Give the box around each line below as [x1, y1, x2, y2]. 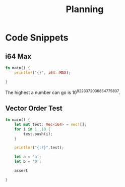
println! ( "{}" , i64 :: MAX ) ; [14, 70, 71, 75]
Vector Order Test [5, 104, 62, 112]
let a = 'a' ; [14, 154, 42, 160]
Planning [66, 4, 104, 15]
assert [14, 168, 28, 173]
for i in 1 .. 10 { [14, 126, 51, 132]
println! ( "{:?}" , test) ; [14, 145, 65, 150]
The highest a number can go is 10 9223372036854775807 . [5, 88, 121, 96]
